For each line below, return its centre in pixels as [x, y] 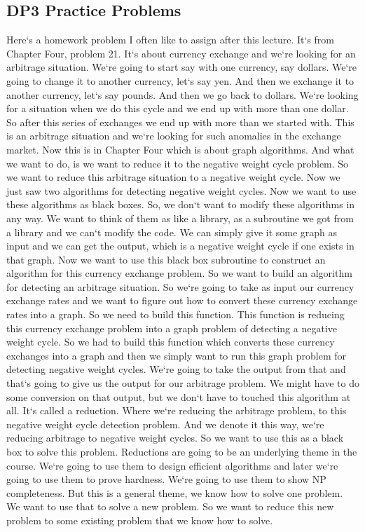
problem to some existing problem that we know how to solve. [140, 520]
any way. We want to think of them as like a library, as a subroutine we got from [180, 218]
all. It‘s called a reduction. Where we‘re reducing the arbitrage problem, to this [177, 410]
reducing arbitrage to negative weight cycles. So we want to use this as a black [175, 438]
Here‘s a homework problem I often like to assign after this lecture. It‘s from [171, 40]
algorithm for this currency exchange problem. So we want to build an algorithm [179, 273]
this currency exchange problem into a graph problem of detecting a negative [172, 328]
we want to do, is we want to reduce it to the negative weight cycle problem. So [178, 163]
